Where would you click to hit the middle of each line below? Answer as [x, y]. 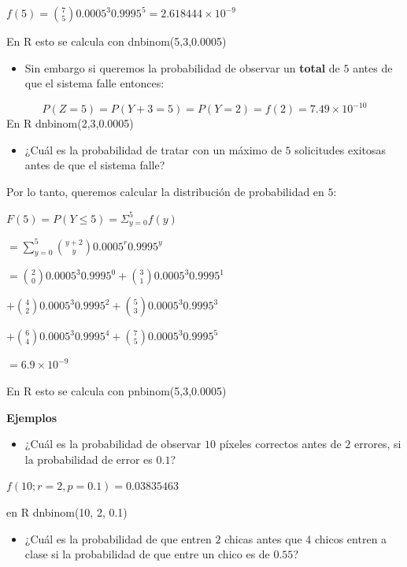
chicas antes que [263, 538]
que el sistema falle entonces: [94, 83]
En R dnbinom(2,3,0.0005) [70, 123]
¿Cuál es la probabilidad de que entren [118, 538]
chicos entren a [351, 538]
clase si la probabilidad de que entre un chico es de [147, 554]
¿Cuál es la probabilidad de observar [113, 444]
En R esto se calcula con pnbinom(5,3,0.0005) [117, 391]
